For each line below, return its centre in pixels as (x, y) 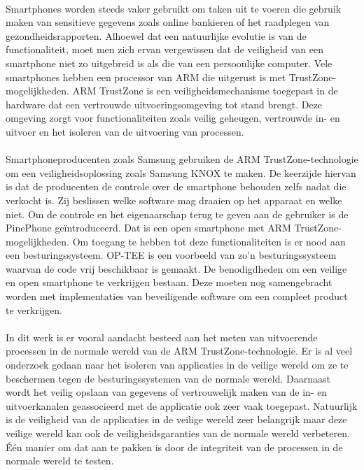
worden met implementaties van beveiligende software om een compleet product (177, 296)
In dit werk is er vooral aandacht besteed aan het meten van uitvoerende (162, 337)
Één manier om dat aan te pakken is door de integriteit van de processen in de (174, 447)
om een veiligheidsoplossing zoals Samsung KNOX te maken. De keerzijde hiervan (181, 172)
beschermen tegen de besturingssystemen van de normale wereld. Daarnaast (168, 378)
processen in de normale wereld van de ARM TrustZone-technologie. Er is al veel (179, 351)
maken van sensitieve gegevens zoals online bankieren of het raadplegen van (168, 22)
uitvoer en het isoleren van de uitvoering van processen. (125, 131)
